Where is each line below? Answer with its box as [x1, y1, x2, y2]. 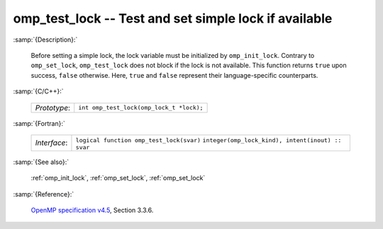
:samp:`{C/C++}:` [13, 87, 64, 95]
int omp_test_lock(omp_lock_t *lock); [78, 104, 204, 111]
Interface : [35, 138, 68, 148]
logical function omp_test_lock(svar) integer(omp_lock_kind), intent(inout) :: [75, 136, 342, 144]
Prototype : [35, 102, 71, 112]
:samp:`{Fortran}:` [13, 119, 65, 127]
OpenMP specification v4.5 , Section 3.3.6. [30, 206, 154, 215]
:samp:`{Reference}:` [13, 189, 74, 198]
